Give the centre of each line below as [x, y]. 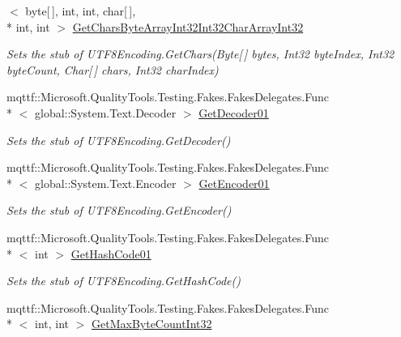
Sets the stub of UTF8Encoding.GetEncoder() [119, 210]
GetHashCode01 [111, 253]
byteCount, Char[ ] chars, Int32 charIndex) [113, 69]
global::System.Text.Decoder [105, 112]
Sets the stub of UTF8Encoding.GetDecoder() [119, 140]
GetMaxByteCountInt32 [152, 324]
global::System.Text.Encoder [105, 183]
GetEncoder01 [234, 183]
